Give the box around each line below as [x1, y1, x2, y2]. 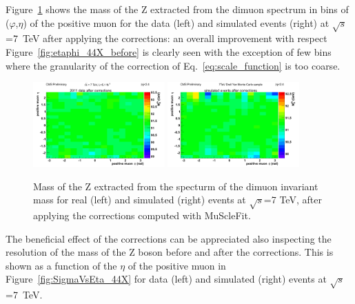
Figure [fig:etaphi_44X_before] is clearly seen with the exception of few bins [6, 44, 332, 59]
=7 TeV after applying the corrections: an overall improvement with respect [6, 31, 327, 45]
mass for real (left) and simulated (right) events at [33, 192, 246, 207]
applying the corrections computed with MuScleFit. [33, 208, 251, 223]
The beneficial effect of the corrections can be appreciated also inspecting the [6, 231, 332, 245]
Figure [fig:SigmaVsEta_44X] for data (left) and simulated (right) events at [6, 272, 327, 286]
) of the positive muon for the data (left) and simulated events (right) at [23, 15, 329, 30]
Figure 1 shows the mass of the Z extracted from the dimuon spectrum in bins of [6, 2, 349, 16]
